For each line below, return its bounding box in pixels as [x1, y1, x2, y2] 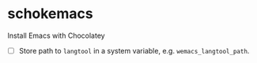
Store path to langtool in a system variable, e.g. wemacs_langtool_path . [18, 46, 250, 55]
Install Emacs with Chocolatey [7, 31, 105, 40]
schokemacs [7, 5, 94, 23]
